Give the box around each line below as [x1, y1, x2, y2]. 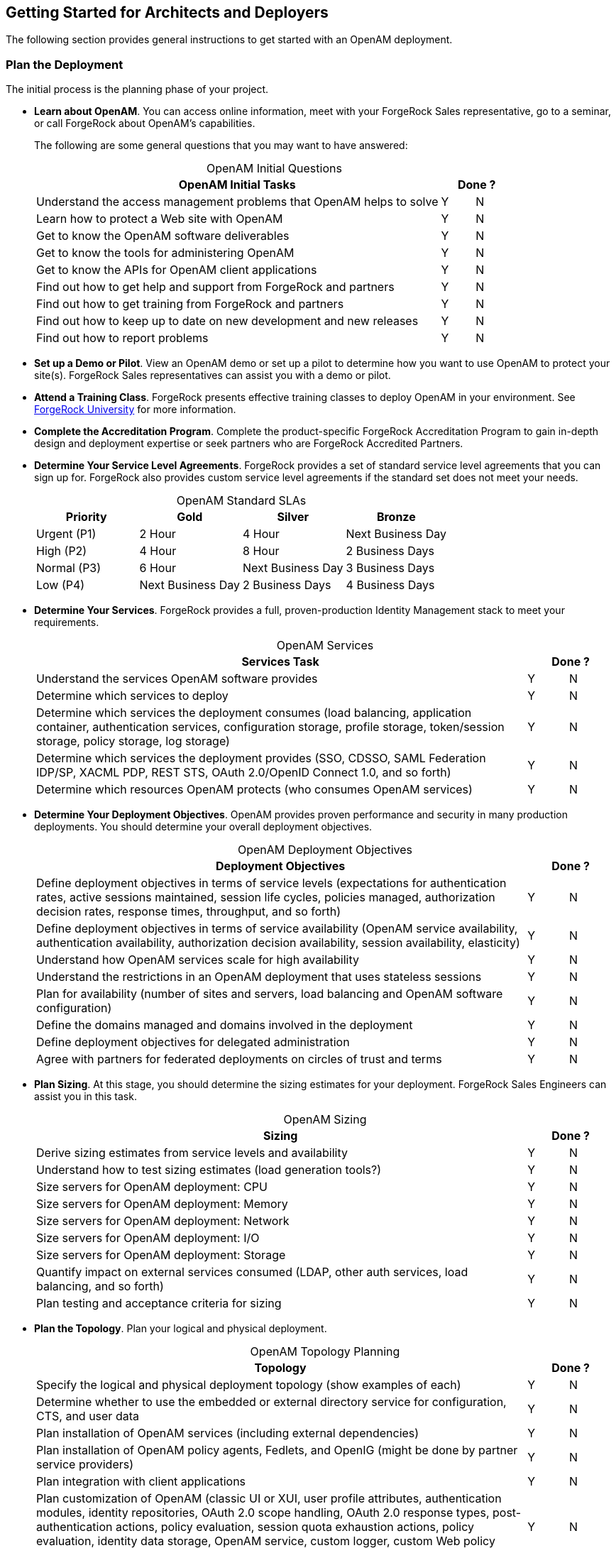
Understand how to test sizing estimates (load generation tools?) [36, 1163, 382, 1178]
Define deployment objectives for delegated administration [36, 1035, 350, 1050]
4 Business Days [346, 578, 435, 593]
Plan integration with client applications [36, 1474, 246, 1489]
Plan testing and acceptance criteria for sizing [36, 1296, 282, 1311]
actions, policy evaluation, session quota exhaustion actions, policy [115, 1520, 475, 1535]
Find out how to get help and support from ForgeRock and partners [36, 280, 395, 295]
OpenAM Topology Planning [250, 1344, 400, 1359]
